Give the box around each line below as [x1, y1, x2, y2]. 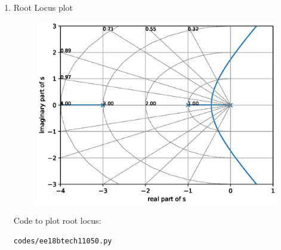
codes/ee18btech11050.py [13, 237, 112, 245]
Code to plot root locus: [13, 214, 101, 227]
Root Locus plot [13, 1, 73, 13]
